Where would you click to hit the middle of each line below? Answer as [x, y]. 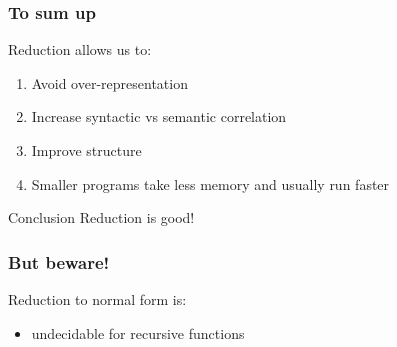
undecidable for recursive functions [138, 332]
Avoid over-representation [109, 82]
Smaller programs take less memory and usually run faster [210, 183]
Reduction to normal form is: [97, 299]
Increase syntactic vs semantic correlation [159, 116]
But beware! [59, 261]
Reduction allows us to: [80, 49]
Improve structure [86, 150]
